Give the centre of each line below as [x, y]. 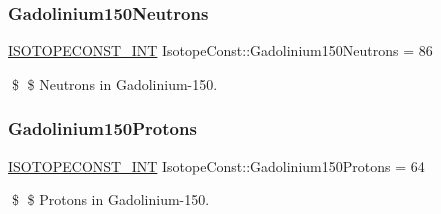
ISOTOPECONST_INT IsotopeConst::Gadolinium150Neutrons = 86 [220, 50]
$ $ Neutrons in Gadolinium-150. [114, 83]
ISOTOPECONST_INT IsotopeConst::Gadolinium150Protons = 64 [216, 165]
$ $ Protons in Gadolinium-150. [110, 199]
